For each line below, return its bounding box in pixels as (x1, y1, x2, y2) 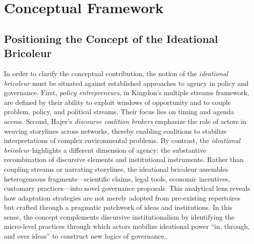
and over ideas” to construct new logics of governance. (4, 231, 166, 241)
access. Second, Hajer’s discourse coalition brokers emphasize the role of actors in (4, 116, 247, 126)
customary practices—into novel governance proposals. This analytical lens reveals (4, 183, 250, 193)
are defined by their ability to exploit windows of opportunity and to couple (4, 97, 231, 107)
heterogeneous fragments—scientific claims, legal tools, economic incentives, (4, 173, 230, 183)
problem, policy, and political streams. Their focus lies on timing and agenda (4, 106, 234, 117)
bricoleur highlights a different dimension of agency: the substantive (4, 144, 207, 155)
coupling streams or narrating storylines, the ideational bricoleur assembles (4, 163, 228, 174)
